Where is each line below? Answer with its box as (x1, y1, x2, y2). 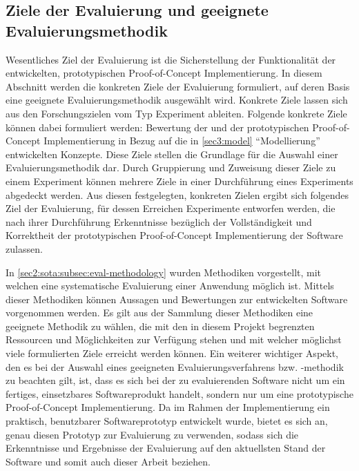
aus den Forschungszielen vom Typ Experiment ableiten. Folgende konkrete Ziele (6, 106, 347, 120)
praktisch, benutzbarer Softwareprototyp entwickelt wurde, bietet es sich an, (6, 414, 328, 428)
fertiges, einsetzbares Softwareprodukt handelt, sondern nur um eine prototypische (6, 386, 353, 401)
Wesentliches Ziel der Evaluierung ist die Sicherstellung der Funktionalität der (6, 52, 336, 66)
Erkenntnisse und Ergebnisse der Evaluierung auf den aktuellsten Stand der (6, 441, 326, 455)
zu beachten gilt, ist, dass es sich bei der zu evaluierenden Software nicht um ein (6, 373, 345, 387)
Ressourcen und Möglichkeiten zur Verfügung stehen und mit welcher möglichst (6, 332, 342, 347)
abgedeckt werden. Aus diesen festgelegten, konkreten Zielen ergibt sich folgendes (6, 187, 349, 202)
